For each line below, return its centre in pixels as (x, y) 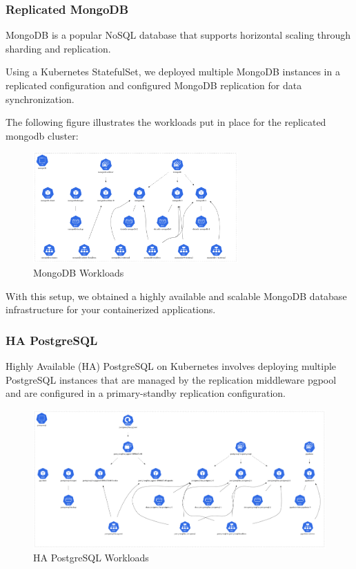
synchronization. (40, 99)
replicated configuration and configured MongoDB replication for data (154, 85)
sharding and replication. (58, 48)
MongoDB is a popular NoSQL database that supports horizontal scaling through (178, 35)
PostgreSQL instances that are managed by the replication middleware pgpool (171, 379)
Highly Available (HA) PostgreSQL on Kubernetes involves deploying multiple (171, 365)
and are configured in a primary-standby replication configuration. (146, 393)
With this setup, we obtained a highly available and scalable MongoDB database (176, 296)
